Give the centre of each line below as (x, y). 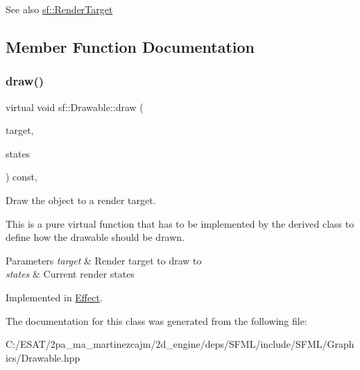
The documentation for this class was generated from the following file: (156, 320)
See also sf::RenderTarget (59, 9)
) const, (22, 177)
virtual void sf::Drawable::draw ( (75, 107)
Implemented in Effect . (54, 297)
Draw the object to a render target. (81, 200)
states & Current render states (70, 274)
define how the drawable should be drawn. (95, 237)
